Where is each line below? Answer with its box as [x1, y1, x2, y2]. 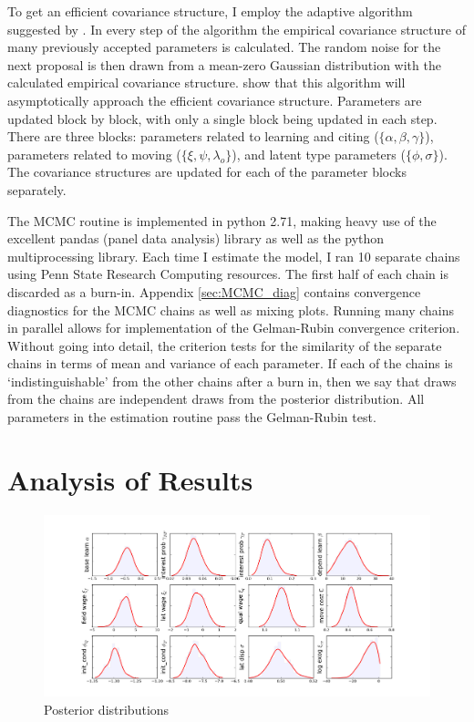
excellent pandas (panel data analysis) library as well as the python [7, 229, 385, 248]
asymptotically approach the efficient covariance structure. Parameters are [7, 90, 422, 109]
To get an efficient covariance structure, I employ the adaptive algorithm [7, 2, 413, 20]
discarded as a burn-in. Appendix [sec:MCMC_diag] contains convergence [7, 282, 421, 301]
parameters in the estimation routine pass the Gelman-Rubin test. [7, 407, 376, 427]
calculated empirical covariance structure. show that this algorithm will [7, 73, 406, 92]
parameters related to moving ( [7, 144, 181, 163]
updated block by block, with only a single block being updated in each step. [7, 108, 438, 128]
